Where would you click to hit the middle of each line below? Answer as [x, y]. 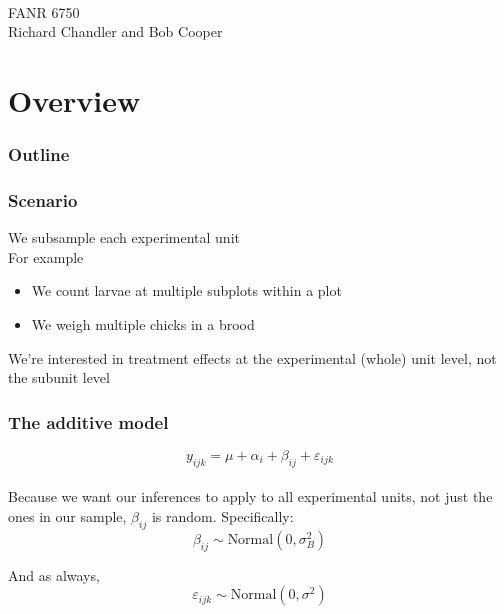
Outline [39, 154]
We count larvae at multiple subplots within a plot [186, 290]
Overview [74, 99]
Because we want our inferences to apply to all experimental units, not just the [250, 496]
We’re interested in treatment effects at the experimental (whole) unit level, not [252, 357]
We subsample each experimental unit [124, 237]
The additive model [88, 421]
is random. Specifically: [222, 515]
